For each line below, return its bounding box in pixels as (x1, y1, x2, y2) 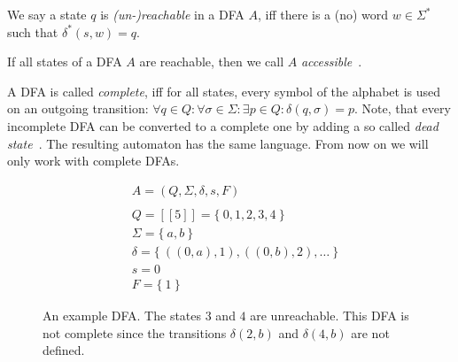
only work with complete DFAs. (7, 151, 180, 170)
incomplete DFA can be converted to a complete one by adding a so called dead (7, 116, 439, 135)
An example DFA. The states (43, 305, 202, 324)
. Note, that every (353, 99, 451, 118)
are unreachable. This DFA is (250, 305, 409, 324)
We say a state (7, 5, 87, 23)
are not (351, 323, 390, 342)
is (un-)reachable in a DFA (100, 5, 245, 23)
